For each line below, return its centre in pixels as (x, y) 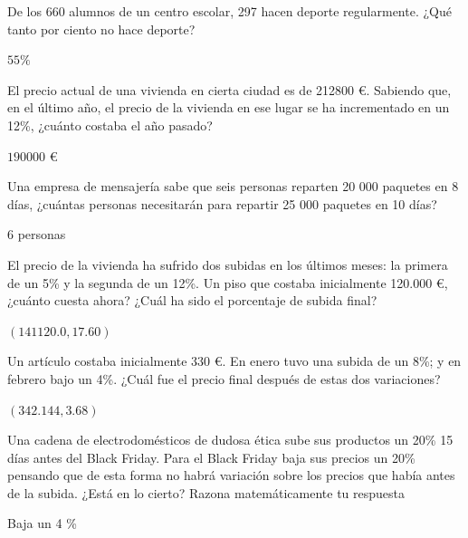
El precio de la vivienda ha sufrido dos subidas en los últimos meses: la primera (228, 264)
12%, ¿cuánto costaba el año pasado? (110, 125)
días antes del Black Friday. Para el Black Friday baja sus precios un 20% (211, 457)
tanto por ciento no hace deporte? (101, 29)
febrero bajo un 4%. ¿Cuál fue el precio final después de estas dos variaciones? (224, 378)
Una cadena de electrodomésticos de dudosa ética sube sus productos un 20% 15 (230, 440)
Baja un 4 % (42, 523)
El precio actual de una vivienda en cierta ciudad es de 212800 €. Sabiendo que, (229, 89)
